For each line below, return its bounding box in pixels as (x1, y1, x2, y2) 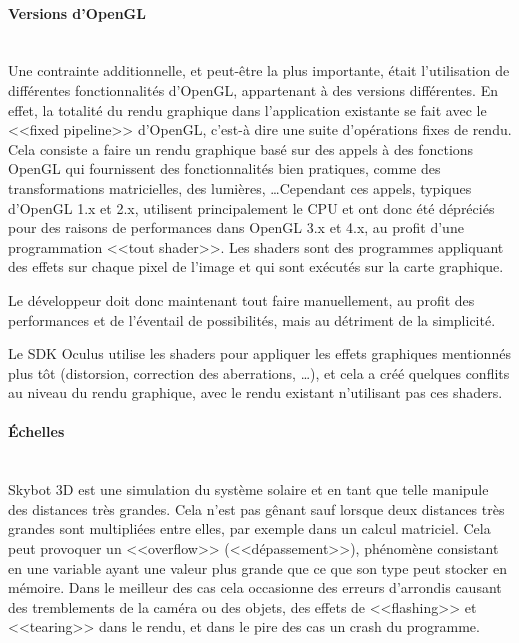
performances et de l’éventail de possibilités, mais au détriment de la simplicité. (8, 309, 496, 330)
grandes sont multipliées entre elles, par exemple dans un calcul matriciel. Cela (8, 518, 491, 539)
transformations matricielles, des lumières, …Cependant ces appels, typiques (8, 177, 472, 198)
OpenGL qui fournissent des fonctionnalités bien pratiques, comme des (8, 158, 441, 179)
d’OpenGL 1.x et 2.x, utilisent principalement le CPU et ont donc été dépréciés (8, 197, 495, 218)
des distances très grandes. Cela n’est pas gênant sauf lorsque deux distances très (8, 498, 505, 519)
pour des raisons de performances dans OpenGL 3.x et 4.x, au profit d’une (8, 217, 464, 238)
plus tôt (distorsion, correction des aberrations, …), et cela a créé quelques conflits (8, 362, 510, 383)
